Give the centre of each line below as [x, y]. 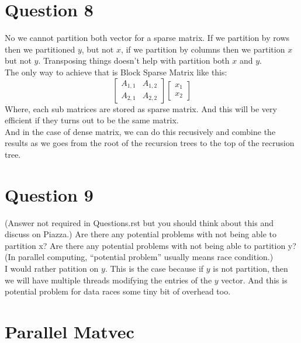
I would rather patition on [52, 268]
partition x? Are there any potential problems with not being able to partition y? [150, 245]
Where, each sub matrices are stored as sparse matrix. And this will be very [141, 108]
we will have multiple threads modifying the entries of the [108, 280]
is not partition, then [250, 268]
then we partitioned [40, 49]
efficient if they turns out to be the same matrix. [92, 120]
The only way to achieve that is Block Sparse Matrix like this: [116, 72]
